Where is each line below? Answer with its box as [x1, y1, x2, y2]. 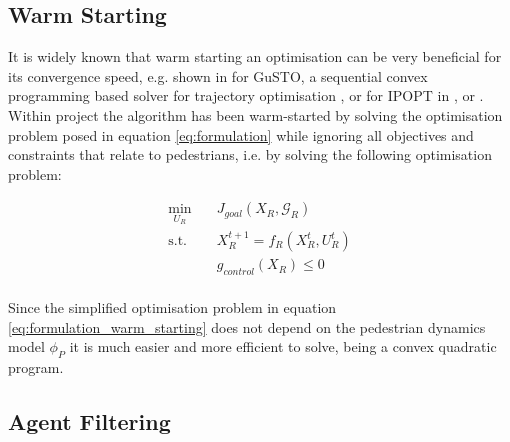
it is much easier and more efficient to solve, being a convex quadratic [69, 336, 497, 357]
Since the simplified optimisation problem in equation [8, 296, 337, 317]
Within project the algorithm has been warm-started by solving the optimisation [8, 104, 503, 125]
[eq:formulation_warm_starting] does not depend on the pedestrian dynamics [8, 316, 486, 337]
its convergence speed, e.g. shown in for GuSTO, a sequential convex [8, 65, 428, 86]
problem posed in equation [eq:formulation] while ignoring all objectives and [8, 124, 474, 145]
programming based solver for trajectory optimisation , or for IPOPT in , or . [8, 85, 484, 106]
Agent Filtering [8, 405, 171, 436]
